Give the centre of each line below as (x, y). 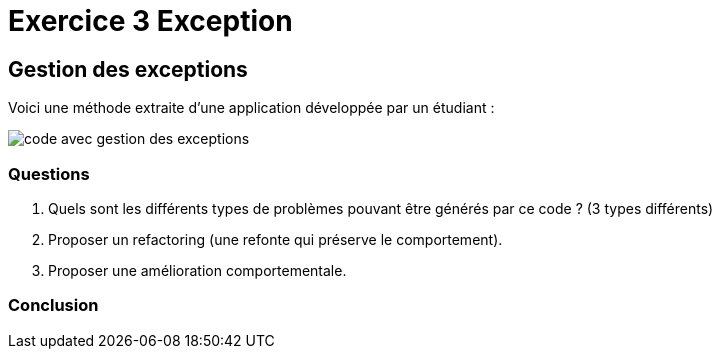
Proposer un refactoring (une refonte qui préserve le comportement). (275, 239)
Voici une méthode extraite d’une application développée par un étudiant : (251, 108)
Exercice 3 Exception (150, 21)
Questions (49, 173)
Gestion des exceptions (128, 69)
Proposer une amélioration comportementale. (197, 270)
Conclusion (53, 305)
